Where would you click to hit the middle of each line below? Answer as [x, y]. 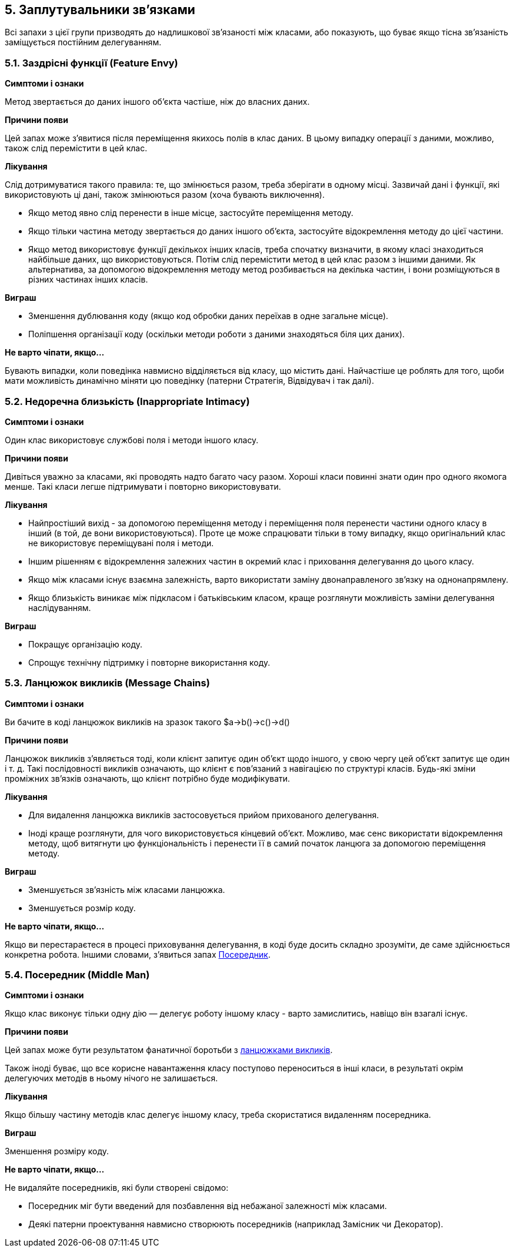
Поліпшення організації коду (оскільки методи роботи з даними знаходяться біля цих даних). [217, 334]
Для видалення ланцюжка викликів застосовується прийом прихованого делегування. [204, 815]
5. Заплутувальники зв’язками [100, 10]
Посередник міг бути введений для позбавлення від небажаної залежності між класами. [208, 1206]
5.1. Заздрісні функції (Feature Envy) [91, 63]
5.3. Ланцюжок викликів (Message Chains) [107, 683]
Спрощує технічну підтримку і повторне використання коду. [149, 662]
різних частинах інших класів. [88, 280]
